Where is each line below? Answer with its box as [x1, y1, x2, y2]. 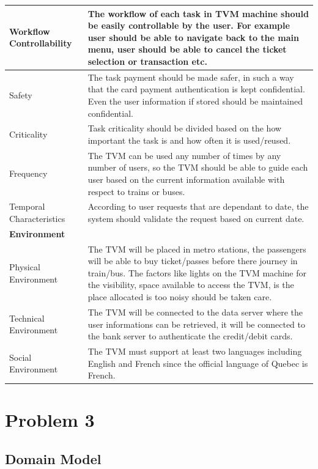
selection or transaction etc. [87, 54, 207, 67]
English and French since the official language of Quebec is [87, 356, 308, 369]
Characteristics [9, 212, 65, 224]
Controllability [9, 37, 72, 50]
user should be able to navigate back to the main [87, 31, 299, 43]
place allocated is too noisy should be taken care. [87, 290, 272, 303]
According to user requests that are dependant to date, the [87, 200, 309, 213]
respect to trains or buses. [87, 185, 185, 198]
